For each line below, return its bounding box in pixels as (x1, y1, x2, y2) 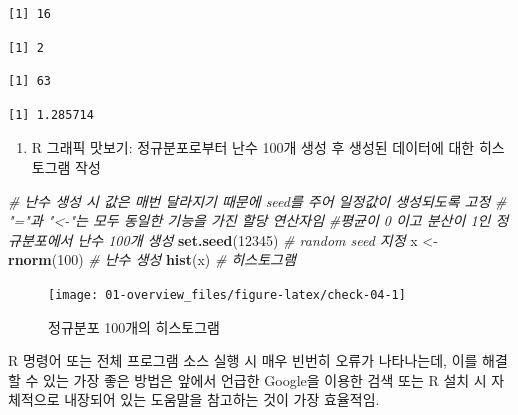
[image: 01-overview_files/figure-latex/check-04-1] (48, 287, 406, 302)
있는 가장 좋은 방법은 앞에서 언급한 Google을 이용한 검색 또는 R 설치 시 (43, 369, 487, 390)
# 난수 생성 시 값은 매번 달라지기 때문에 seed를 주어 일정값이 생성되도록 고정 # (8, 190, 507, 211)
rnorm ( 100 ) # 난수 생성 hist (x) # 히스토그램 (8, 249, 296, 270)
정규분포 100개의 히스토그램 (48, 316, 221, 337)
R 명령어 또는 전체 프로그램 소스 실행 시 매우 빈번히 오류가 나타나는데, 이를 (8, 350, 478, 371)
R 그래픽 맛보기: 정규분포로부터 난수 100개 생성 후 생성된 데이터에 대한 (31, 137, 475, 158)
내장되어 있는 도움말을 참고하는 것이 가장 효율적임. (64, 389, 380, 410)
